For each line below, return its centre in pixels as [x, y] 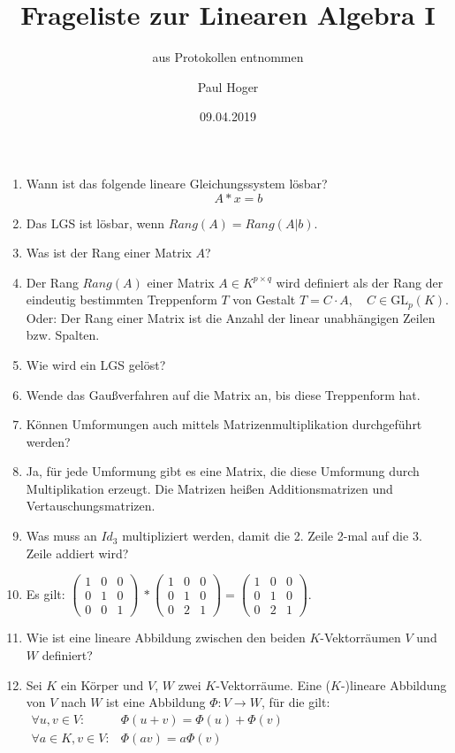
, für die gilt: [296, 702]
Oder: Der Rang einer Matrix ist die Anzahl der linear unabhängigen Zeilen [231, 317]
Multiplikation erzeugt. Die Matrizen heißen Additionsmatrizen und [209, 488]
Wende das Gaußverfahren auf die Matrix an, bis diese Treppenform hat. [223, 394]
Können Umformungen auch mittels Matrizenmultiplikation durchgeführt [224, 424]
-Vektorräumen [360, 638]
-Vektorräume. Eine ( [273, 684]
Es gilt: [45, 593]
